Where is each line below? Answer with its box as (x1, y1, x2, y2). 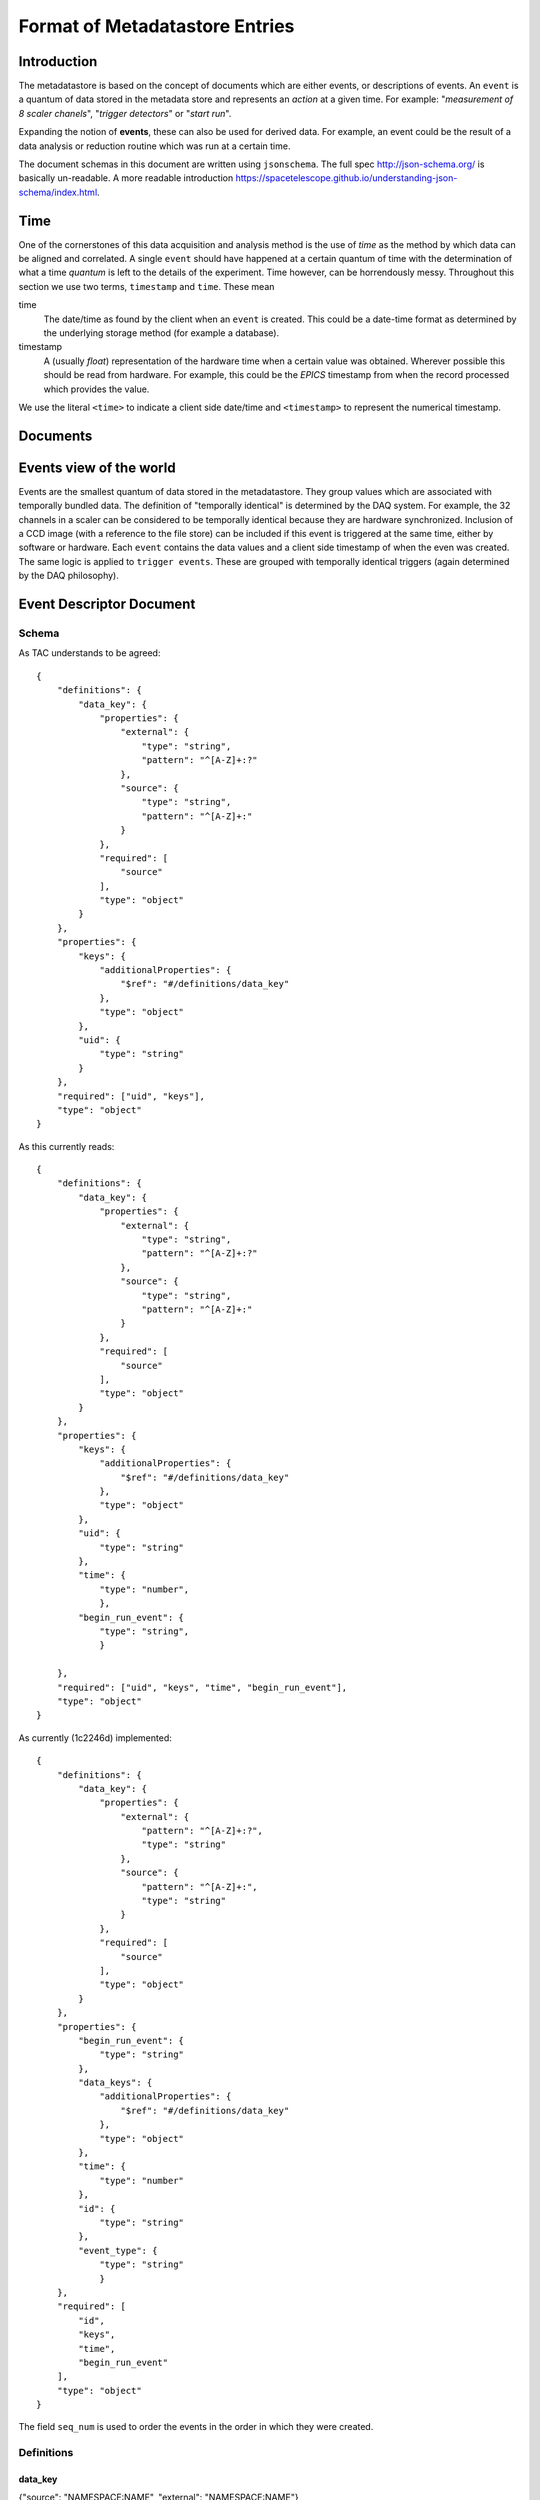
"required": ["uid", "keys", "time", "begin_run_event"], (56, 1681, 348, 1693)
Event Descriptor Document (18, 596, 196, 613)
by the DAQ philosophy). (18, 570, 119, 582)
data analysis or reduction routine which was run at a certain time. (18, 140, 291, 152)
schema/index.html (18, 186, 98, 198)
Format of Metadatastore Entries (18, 15, 295, 37)
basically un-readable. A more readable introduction (18, 172, 234, 184)
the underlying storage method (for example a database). (43, 327, 280, 339)
